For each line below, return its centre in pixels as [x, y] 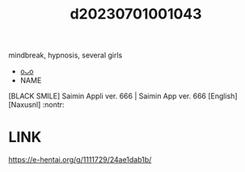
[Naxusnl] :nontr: [36, 105]
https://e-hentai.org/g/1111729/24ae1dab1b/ [80, 160]
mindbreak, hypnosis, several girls [65, 55]
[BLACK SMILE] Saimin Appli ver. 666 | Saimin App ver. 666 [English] [123, 96]
